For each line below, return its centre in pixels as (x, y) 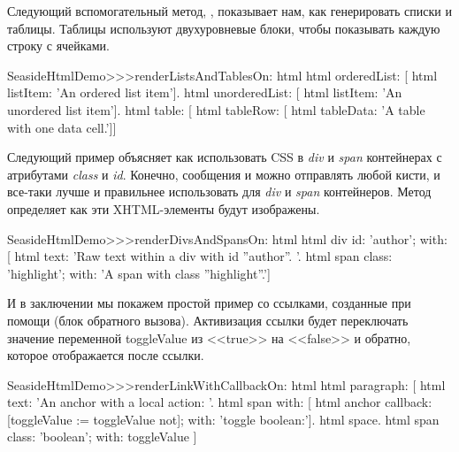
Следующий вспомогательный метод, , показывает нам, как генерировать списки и (229, 11)
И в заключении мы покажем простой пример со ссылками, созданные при (209, 303)
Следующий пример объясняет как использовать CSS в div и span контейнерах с (225, 157)
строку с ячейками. (58, 46)
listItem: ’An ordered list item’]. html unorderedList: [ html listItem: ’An (205, 92)
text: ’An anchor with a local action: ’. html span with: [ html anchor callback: (220, 402)
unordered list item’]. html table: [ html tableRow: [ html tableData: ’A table (216, 109)
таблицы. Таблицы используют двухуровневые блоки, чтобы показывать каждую (224, 28)
